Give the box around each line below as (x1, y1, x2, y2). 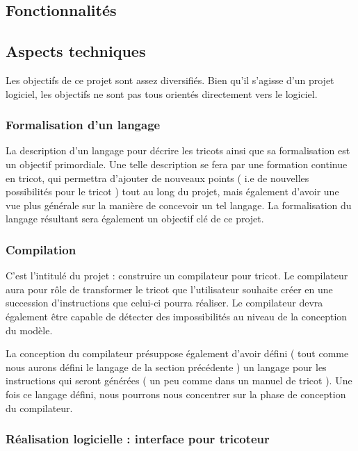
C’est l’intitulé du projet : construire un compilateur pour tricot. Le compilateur (6, 268, 348, 283)
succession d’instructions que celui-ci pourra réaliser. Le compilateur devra (6, 295, 323, 310)
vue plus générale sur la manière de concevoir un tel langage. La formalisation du (6, 197, 352, 212)
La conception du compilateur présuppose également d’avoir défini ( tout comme (6, 346, 349, 361)
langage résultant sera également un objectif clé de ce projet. (6, 211, 264, 226)
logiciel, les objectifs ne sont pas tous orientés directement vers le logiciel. (6, 86, 318, 101)
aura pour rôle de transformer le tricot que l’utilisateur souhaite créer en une (6, 281, 333, 296)
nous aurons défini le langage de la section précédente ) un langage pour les (6, 359, 327, 374)
